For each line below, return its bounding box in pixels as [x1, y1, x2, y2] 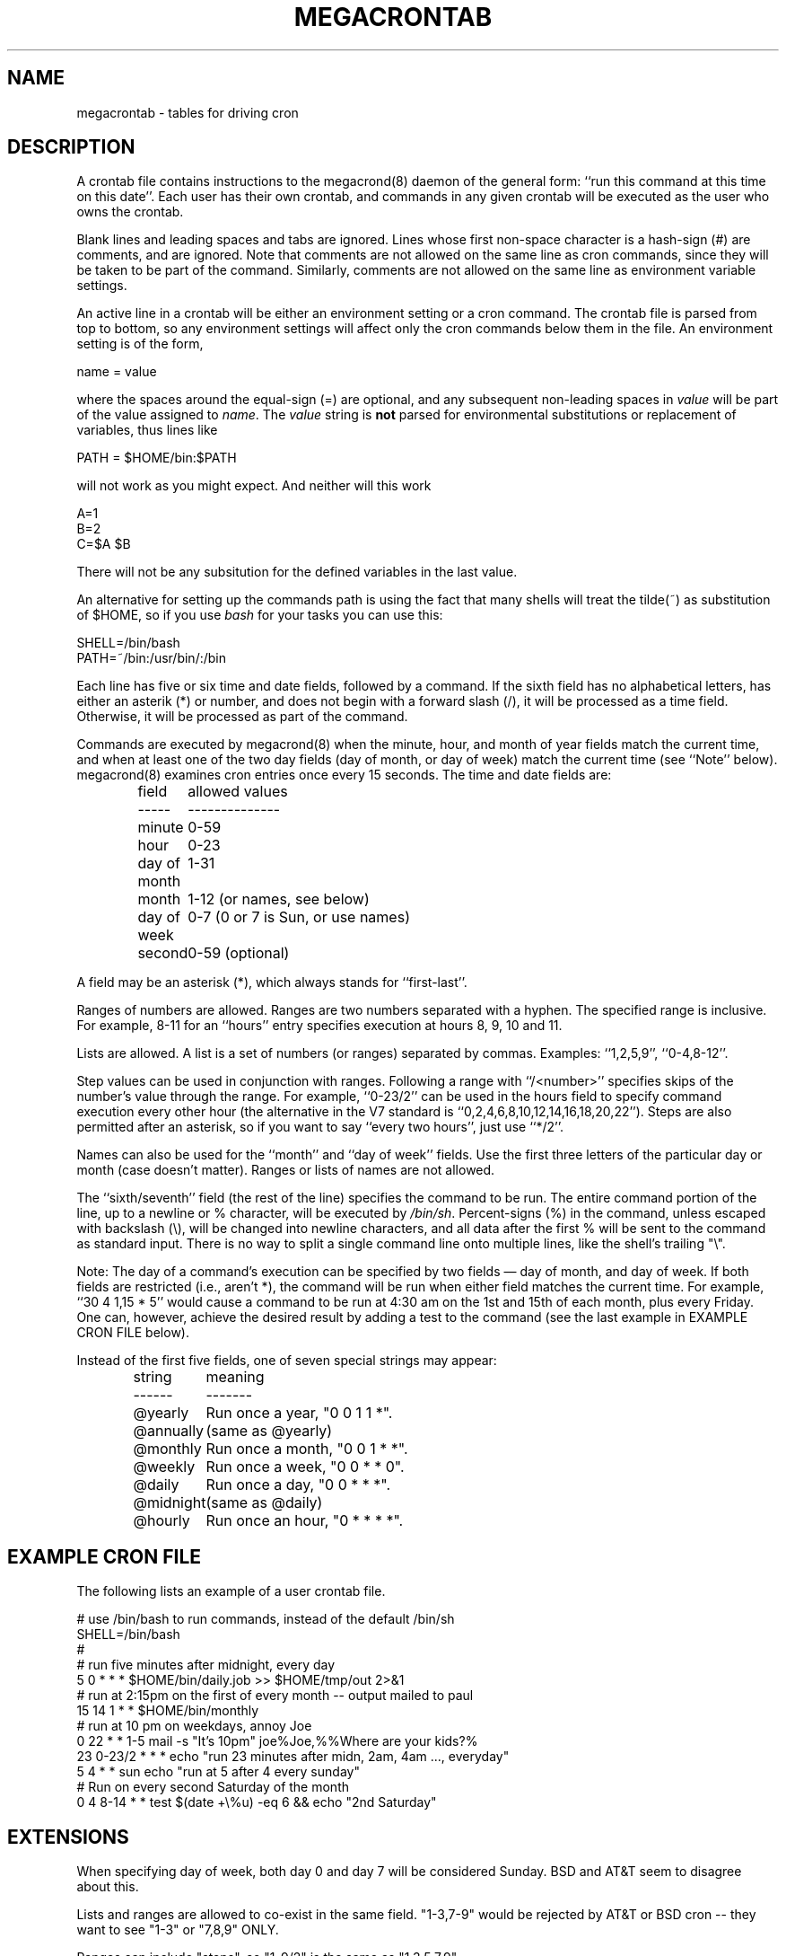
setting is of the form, [76, 336, 204, 352]
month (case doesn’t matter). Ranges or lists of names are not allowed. [76, 1162, 495, 1178]
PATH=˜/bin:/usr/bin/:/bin [76, 650, 227, 666]
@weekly [133, 1458, 196, 1476]
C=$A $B [76, 536, 131, 552]
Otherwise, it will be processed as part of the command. [76, 709, 408, 725]
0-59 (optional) [188, 944, 290, 963]
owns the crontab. [76, 204, 184, 220]
